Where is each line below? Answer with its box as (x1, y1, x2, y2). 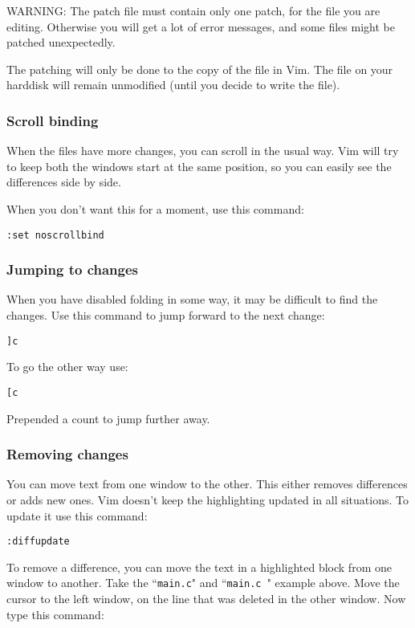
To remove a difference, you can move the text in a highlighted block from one (6, 558, 392, 575)
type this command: (6, 606, 104, 622)
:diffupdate (6, 536, 70, 548)
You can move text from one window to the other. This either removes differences (6, 475, 408, 492)
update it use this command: (6, 507, 148, 524)
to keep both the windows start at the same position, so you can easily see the (6, 157, 392, 174)
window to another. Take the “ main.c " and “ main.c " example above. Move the (6, 574, 400, 591)
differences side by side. (6, 173, 121, 190)
